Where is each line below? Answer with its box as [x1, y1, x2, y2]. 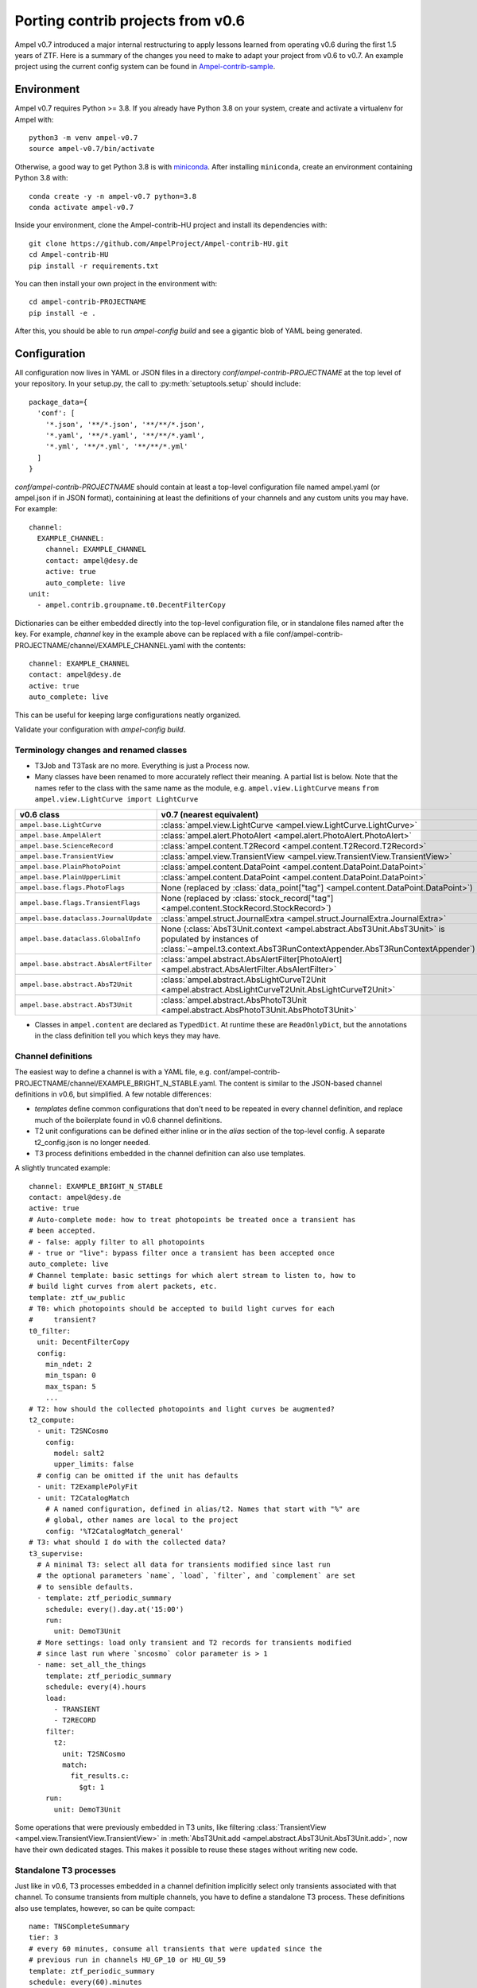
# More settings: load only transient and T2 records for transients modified [37, 1638, 352, 1647]
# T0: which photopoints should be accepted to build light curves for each [29, 1304, 335, 1313]
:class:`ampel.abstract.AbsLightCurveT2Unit [161, 974, 327, 985]
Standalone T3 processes [14, 1865, 117, 1876]
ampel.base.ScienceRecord [19, 841, 114, 850]
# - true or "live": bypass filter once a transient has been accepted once [29, 1248, 335, 1258]
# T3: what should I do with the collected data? [29, 1538, 227, 1547]
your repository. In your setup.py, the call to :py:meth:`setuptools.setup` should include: [14, 379, 301, 389]
